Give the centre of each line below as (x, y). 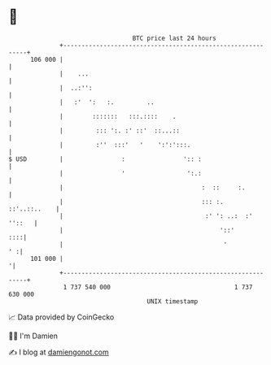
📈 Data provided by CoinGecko (61, 317)
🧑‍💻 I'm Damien (33, 336)
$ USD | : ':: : (105, 159)
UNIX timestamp (173, 301)
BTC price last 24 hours (175, 38)
